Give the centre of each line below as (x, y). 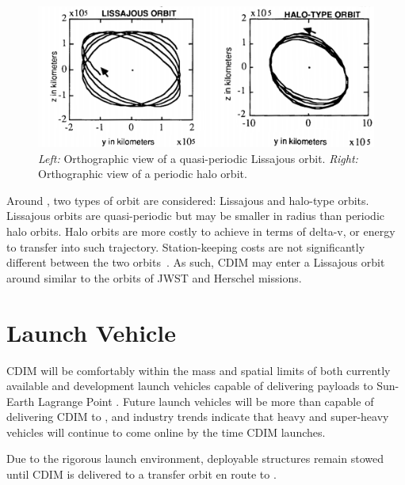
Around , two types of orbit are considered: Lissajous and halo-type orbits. (188, 200)
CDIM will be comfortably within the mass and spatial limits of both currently (199, 370)
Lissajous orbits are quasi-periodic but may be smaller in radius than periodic (196, 216)
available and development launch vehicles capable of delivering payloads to (190, 386)
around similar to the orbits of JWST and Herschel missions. (154, 277)
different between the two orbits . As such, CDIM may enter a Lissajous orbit (196, 262)
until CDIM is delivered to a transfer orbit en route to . (141, 474)
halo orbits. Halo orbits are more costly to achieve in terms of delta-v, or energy (201, 231)
